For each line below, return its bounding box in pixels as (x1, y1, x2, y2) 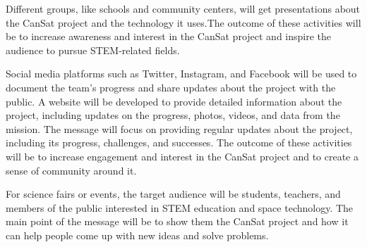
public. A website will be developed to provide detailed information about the (6, 94, 342, 108)
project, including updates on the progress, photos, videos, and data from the (6, 108, 340, 122)
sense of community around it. (6, 163, 137, 177)
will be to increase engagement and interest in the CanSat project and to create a (6, 148, 359, 163)
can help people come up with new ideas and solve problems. (6, 227, 269, 242)
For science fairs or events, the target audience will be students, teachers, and (6, 186, 341, 201)
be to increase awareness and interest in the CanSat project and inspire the (6, 29, 332, 44)
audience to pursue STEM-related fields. (6, 42, 180, 57)
